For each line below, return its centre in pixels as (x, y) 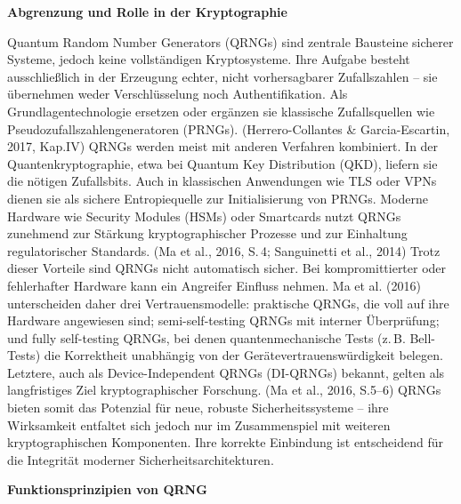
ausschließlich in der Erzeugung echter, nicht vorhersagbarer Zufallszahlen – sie (222, 76)
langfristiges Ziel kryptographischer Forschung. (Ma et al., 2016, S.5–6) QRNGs (224, 390)
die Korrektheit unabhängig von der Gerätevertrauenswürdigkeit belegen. (243, 355)
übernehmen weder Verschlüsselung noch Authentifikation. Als (178, 94)
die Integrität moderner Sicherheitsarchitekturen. (141, 459)
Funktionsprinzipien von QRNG (107, 489)
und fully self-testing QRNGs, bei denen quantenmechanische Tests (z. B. (206, 337)
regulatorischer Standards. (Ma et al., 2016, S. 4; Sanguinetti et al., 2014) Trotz (224, 250)
